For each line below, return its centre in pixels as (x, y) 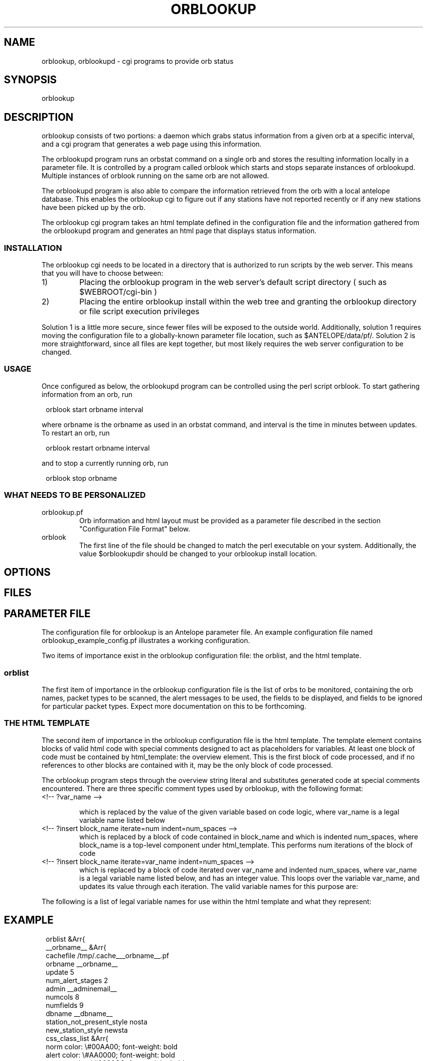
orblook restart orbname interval (98, 448)
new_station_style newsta (87, 1030)
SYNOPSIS (30, 80)
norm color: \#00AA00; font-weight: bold (112, 1046)
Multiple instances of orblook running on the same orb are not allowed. (155, 176)
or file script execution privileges (139, 312)
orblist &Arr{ (66, 939)
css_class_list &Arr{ (77, 1038)
